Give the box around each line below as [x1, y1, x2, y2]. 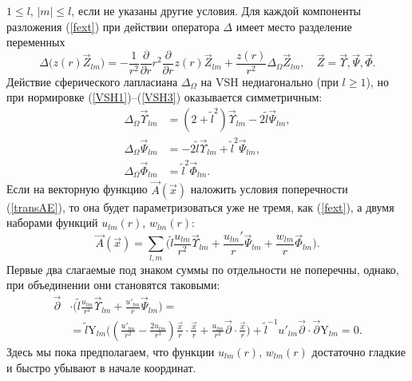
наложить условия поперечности [190, 181, 348, 197]
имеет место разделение [236, 18, 352, 34]
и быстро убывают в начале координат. [6, 359, 196, 375]
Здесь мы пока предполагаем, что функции [6, 343, 215, 359]
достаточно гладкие [311, 343, 406, 359]
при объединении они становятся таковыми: [6, 276, 220, 293]
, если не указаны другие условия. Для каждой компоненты [71, 2, 361, 18]
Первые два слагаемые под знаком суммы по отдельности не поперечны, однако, [6, 260, 399, 277]
